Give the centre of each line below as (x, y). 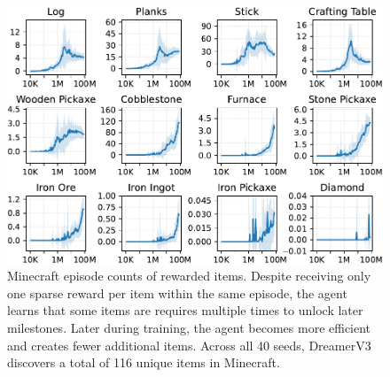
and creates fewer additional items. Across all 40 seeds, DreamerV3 (189, 345)
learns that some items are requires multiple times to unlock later (185, 310)
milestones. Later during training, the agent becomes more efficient (189, 327)
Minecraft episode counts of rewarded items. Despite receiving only (189, 276)
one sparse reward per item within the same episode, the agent (177, 292)
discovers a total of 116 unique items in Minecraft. (144, 362)
